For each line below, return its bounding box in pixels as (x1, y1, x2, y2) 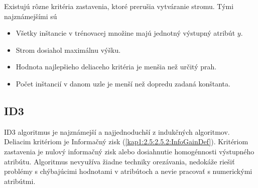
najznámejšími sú (4, 11, 57, 21)
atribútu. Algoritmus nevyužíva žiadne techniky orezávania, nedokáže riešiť (4, 156, 235, 166)
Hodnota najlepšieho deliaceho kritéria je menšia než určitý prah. (16, 61, 217, 72)
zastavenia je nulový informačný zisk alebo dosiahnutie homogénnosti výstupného (4, 146, 254, 156)
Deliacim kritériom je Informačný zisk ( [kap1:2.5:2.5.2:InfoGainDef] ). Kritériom (4, 136, 248, 147)
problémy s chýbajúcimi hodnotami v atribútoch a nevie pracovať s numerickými (4, 166, 252, 176)
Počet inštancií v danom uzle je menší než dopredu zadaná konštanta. (16, 78, 230, 88)
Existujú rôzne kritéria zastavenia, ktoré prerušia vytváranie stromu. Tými (4, 1, 234, 11)
